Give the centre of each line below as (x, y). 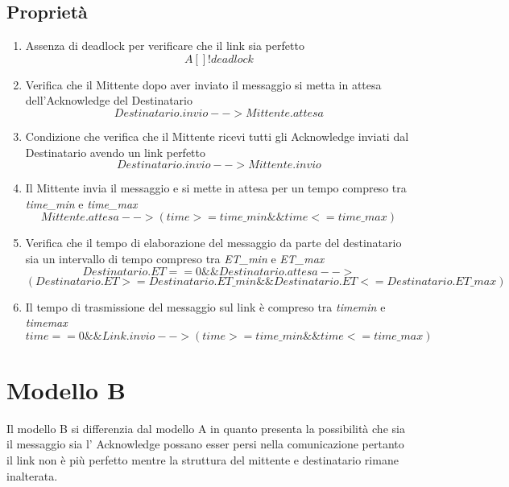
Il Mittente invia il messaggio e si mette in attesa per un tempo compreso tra (216, 188)
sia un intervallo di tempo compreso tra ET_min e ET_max (175, 258)
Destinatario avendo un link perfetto (116, 152)
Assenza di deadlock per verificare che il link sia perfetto (165, 45)
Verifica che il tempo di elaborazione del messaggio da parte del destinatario (213, 243)
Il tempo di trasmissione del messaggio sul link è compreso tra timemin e (205, 306)
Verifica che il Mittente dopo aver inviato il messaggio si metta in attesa (203, 84)
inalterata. (32, 475)
